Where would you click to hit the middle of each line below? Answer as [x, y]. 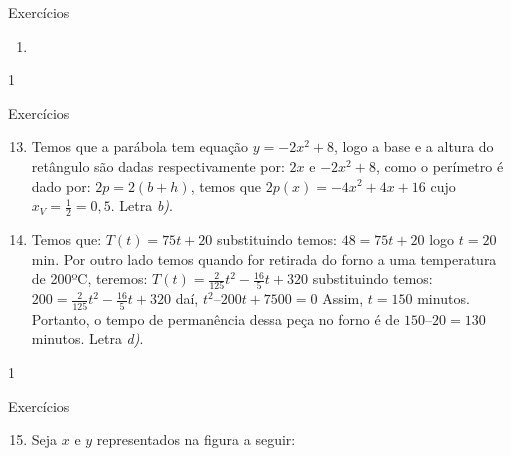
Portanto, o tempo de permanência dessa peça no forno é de [215, 318]
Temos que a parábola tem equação [140, 146]
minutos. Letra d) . [87, 338]
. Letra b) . [141, 205]
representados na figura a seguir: [196, 439]
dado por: [61, 185]
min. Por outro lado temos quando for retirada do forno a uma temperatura [264, 258]
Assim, [343, 298]
